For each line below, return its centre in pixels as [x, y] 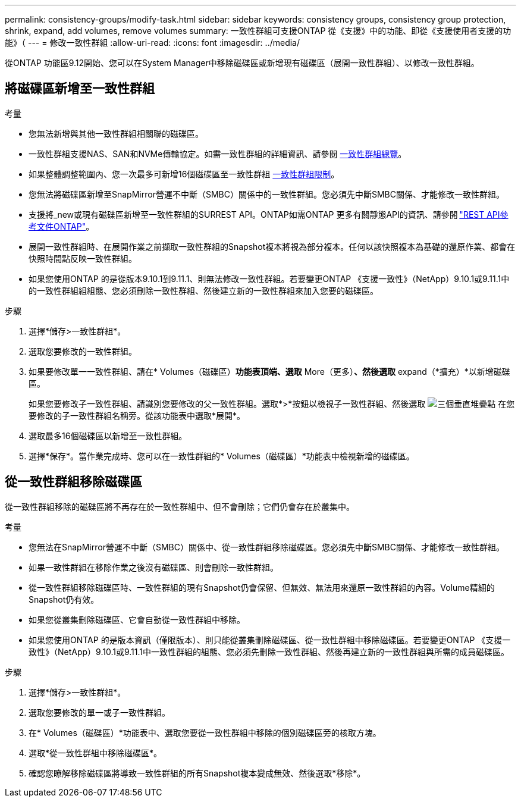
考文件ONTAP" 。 [62, 226]
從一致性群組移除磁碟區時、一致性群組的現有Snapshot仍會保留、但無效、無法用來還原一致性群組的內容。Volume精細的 [262, 587]
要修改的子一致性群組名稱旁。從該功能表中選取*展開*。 [137, 415]
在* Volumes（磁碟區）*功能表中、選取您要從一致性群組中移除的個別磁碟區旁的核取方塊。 [205, 732]
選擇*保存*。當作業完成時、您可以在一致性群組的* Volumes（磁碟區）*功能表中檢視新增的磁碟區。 [222, 456]
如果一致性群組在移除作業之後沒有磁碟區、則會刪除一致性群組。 [153, 567]
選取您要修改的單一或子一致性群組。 [99, 712]
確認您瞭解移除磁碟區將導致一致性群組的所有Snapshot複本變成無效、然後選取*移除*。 [197, 773]
